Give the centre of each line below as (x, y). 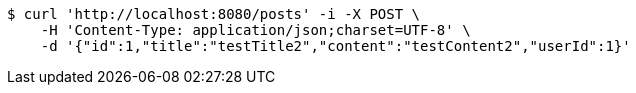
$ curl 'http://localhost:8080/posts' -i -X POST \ (214, 14)
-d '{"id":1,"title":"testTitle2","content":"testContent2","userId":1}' (335, 46)
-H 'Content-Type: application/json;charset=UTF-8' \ (255, 30)
